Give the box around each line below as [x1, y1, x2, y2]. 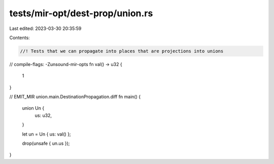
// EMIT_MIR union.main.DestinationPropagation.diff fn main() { [9, 94, 141, 100]
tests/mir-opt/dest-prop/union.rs [9, 8, 153, 19]
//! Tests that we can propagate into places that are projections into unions [20, 48, 224, 54]
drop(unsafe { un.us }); [22, 140, 70, 147]
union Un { [22, 105, 45, 111]
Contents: [9, 35, 30, 41]
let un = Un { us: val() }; [22, 131, 71, 137]
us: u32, [35, 112, 52, 118]
